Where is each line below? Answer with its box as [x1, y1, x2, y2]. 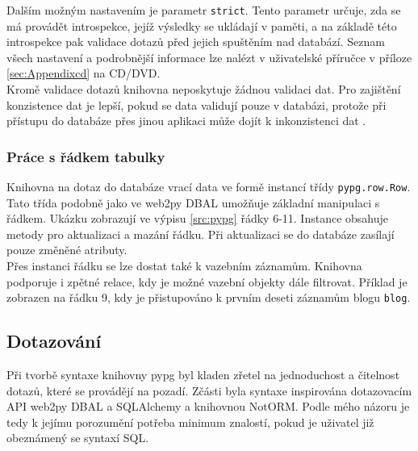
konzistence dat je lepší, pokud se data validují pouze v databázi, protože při [6, 96, 387, 113]
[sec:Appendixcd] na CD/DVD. [6, 65, 161, 81]
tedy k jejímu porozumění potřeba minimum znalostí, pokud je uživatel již [6, 413, 374, 430]
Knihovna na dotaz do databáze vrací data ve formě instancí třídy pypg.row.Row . [6, 178, 411, 195]
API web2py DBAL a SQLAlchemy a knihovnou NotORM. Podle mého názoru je [6, 398, 410, 415]
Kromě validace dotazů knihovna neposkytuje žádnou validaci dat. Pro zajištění [6, 81, 401, 98]
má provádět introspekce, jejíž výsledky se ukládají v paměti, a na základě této [6, 17, 397, 34]
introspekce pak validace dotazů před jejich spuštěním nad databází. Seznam [6, 33, 385, 50]
